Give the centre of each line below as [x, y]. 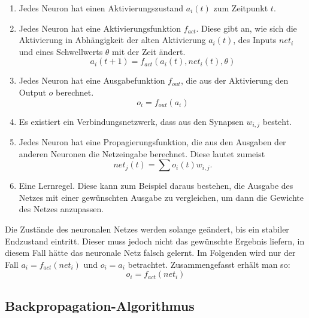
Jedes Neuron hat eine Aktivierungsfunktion [100, 28]
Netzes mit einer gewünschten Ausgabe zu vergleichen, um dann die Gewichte [161, 197]
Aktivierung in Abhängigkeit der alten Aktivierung [112, 40]
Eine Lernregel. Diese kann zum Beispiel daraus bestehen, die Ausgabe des [156, 186]
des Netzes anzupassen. [61, 209]
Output [32, 92]
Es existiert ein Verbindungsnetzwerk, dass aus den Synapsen [131, 121]
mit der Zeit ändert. [149, 51]
